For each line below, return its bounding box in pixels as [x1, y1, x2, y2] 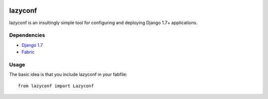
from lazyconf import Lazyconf [18, 83, 94, 89]
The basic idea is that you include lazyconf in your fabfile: [9, 71, 128, 77]
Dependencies [9, 32, 46, 39]
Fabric [21, 49, 35, 55]
